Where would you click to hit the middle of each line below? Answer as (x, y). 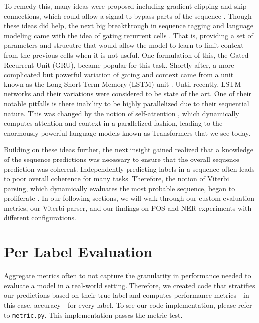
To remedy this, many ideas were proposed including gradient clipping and (118, 6)
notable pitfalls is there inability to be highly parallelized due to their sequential (127, 103)
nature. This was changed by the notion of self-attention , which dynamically (122, 113)
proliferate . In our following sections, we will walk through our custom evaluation (129, 198)
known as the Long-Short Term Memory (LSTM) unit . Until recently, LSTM (123, 84)
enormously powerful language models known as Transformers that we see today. (127, 132)
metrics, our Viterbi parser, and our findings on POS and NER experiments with (128, 207)
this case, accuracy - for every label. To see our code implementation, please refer (128, 304)
